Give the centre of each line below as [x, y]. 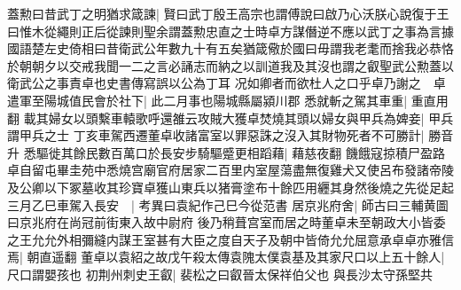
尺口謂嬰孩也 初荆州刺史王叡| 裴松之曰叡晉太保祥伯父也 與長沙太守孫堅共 [220, 274]
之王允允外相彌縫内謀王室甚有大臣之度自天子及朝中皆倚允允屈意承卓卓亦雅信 [230, 239]
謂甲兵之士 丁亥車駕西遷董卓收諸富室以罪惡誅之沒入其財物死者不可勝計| [216, 135]
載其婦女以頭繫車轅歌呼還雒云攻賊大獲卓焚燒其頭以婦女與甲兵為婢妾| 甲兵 [238, 118]
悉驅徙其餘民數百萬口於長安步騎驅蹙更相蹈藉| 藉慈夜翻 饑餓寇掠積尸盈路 [234, 152]
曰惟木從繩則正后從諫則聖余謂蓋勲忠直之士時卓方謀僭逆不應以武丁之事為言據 [230, 31]
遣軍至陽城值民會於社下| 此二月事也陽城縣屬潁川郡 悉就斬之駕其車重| [207, 100]
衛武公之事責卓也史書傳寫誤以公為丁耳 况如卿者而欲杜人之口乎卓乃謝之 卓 [227, 83]
